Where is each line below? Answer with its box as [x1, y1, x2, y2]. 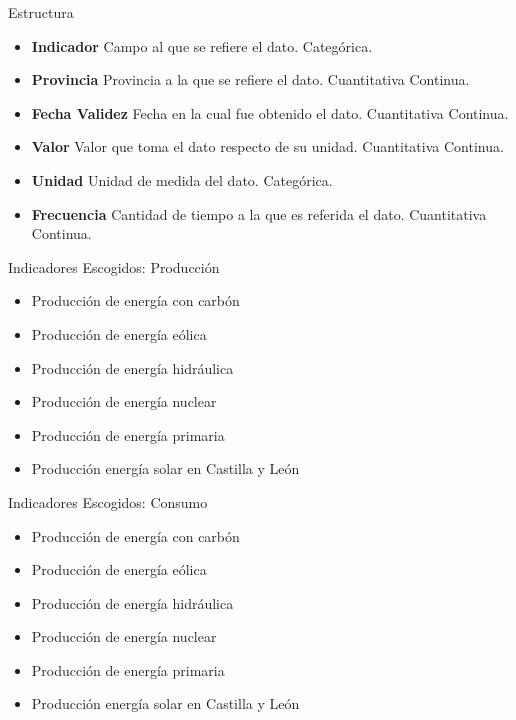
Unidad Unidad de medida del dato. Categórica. [31, 169, 333, 190]
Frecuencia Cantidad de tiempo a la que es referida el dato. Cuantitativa [31, 203, 487, 224]
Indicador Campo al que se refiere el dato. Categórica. [31, 35, 373, 56]
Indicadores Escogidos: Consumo [8, 491, 208, 512]
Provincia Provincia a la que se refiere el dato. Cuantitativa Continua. [31, 69, 470, 90]
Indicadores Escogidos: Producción [8, 256, 220, 277]
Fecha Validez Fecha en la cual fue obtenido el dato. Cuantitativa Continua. [31, 102, 509, 123]
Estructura [8, 2, 74, 22]
